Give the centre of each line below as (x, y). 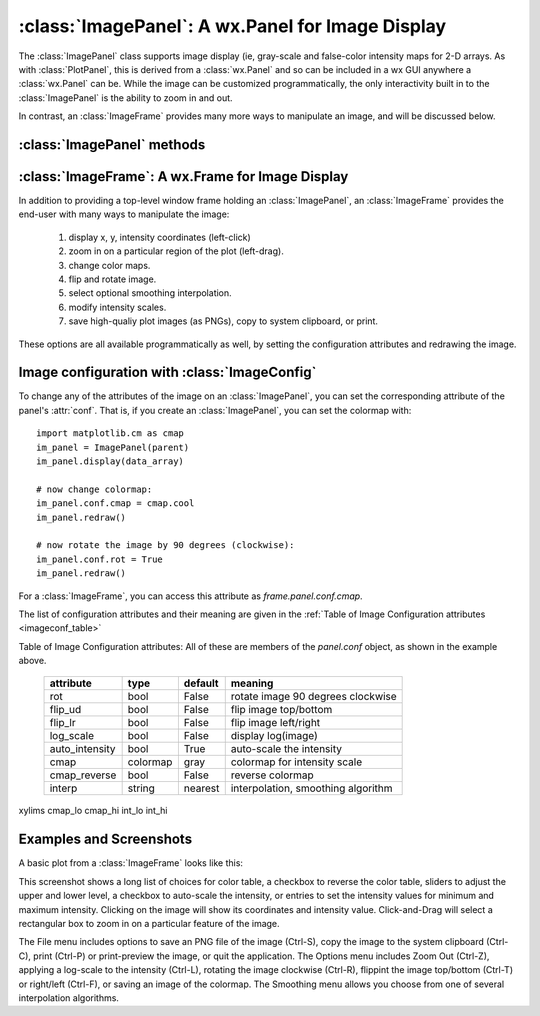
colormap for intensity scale (296, 762)
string (141, 788)
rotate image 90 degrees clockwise (313, 697)
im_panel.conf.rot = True (100, 559)
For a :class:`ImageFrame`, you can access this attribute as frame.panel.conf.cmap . (191, 596)
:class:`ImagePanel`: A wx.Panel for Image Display (232, 26)
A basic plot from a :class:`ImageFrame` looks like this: (131, 863)
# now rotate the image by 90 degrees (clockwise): (165, 545)
